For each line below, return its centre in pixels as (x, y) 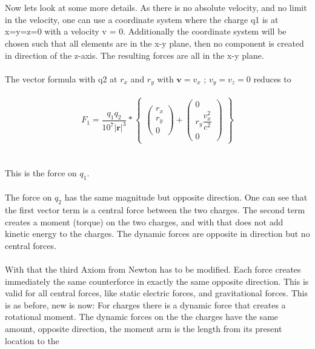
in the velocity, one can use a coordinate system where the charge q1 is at (142, 19)
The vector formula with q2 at (61, 78)
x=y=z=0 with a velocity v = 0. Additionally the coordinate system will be (146, 31)
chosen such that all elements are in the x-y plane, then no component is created (154, 43)
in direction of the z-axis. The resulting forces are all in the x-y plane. (134, 55)
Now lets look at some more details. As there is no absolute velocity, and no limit (156, 8)
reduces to (272, 78)
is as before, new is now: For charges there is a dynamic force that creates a (145, 304)
